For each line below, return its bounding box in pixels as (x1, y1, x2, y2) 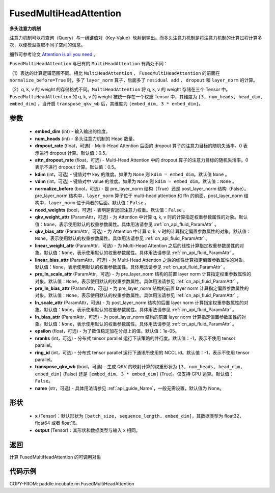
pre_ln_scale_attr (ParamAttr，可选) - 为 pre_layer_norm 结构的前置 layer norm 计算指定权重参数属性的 (35, 271, 252, 277)
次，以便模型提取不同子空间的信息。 (9, 42, 86, 48)
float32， (224, 413, 244, 419)
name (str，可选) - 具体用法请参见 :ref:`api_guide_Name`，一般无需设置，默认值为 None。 (35, 385, 224, 391)
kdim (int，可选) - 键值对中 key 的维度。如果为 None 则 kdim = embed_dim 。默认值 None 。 (35, 171, 230, 177)
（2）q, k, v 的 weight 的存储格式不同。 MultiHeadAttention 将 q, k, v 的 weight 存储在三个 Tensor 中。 (9, 87, 231, 93)
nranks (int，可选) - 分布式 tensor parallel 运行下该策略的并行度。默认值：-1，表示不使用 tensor (35, 335, 236, 341)
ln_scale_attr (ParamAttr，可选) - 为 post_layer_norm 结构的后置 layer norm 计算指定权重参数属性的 (35, 299, 244, 306)
